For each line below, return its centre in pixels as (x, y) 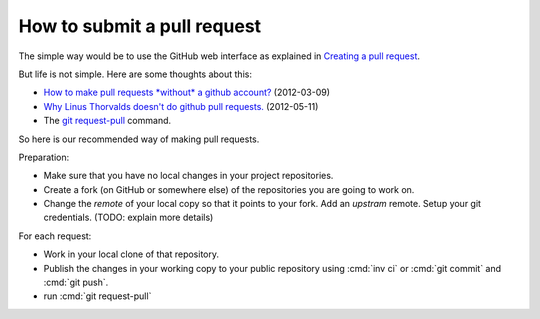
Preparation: (44, 157)
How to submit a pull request (140, 26)
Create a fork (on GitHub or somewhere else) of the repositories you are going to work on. (229, 189)
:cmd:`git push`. (76, 282)
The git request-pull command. (107, 121)
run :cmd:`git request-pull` (97, 296)
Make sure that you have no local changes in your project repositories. (188, 176)
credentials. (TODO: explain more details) (128, 217)
